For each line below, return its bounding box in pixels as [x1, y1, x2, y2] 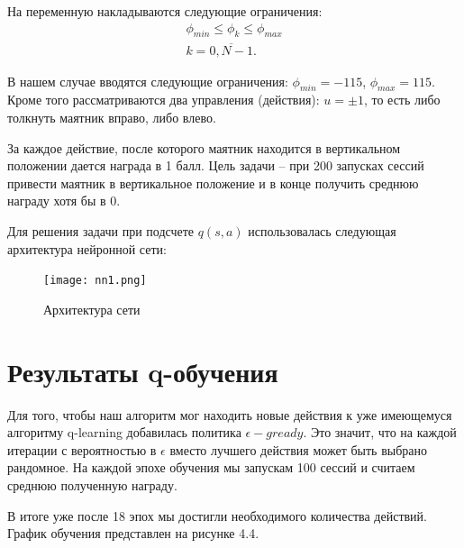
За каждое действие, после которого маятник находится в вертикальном [7, 138, 401, 157]
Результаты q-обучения [7, 352, 278, 389]
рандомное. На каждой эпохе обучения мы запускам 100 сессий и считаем [7, 458, 415, 477]
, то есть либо [363, 90, 441, 109]
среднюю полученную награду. [7, 475, 177, 494]
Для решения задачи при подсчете [7, 222, 195, 241]
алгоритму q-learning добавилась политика [7, 423, 241, 442]
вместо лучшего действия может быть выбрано [169, 440, 427, 459]
